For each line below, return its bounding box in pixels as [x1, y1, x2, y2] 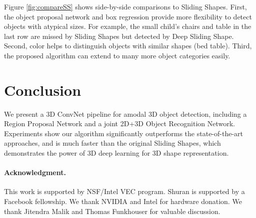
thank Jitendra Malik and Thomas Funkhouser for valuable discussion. [4, 206, 220, 216]
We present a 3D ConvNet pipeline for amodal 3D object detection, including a [4, 108, 247, 119]
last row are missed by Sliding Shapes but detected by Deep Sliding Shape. [4, 30, 234, 41]
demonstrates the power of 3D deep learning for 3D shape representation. [4, 148, 229, 158]
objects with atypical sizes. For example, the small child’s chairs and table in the [4, 21, 251, 31]
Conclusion [4, 79, 81, 100]
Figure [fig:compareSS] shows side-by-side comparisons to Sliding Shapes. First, [4, 1, 247, 11]
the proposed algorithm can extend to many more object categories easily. [4, 50, 230, 60]
